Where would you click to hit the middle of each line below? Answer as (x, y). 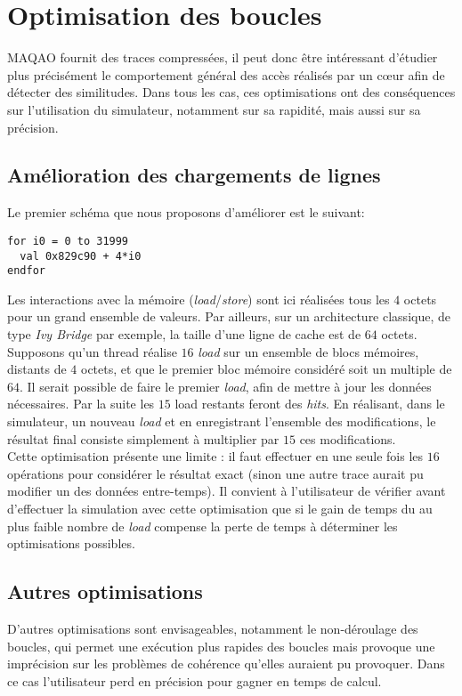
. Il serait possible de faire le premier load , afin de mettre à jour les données (226, 386)
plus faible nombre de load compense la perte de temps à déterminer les (203, 526)
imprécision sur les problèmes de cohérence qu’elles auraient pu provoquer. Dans (226, 664)
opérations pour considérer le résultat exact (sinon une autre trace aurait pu (215, 473)
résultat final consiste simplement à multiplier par (143, 438)
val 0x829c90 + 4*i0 (81, 256)
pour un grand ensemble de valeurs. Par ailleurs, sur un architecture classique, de (229, 316)
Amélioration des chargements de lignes (194, 175)
